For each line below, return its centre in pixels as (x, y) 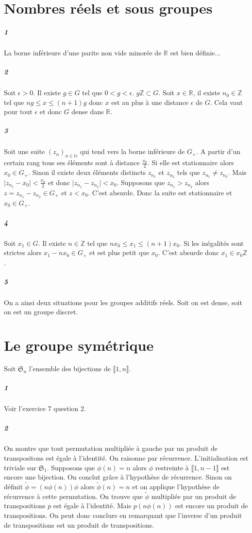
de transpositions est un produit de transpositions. (79, 524)
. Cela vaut (227, 102)
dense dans (88, 112)
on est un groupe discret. (41, 312)
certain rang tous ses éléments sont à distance (72, 163)
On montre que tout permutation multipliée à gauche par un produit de (111, 448)
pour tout (18, 112)
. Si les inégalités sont (211, 243)
